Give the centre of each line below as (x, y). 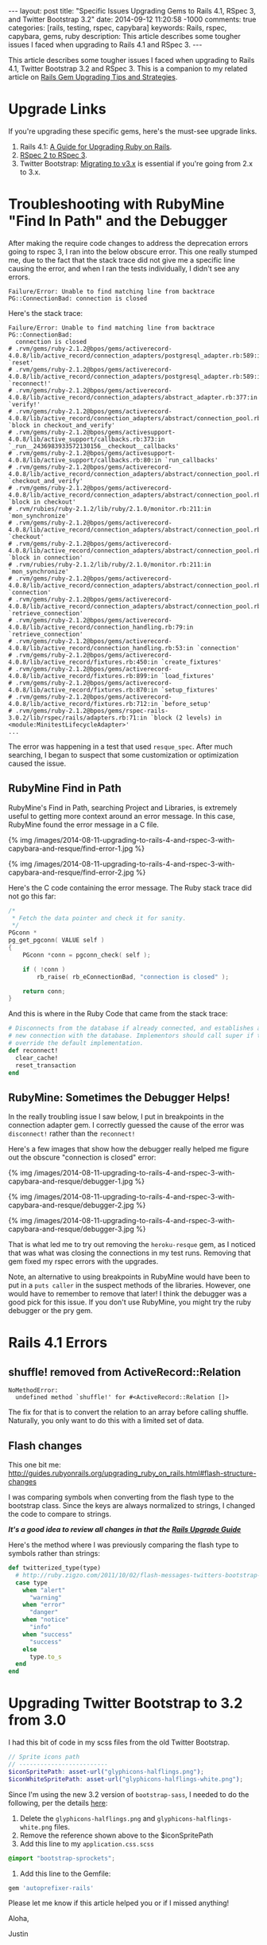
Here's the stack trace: (46, 313)
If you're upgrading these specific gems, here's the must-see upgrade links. (133, 131)
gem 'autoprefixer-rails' (51, 1888)
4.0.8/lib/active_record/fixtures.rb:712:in (83, 704)
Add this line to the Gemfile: (65, 1873)
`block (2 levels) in (186, 718)
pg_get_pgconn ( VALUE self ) (56, 941)
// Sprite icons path (44, 1757)
